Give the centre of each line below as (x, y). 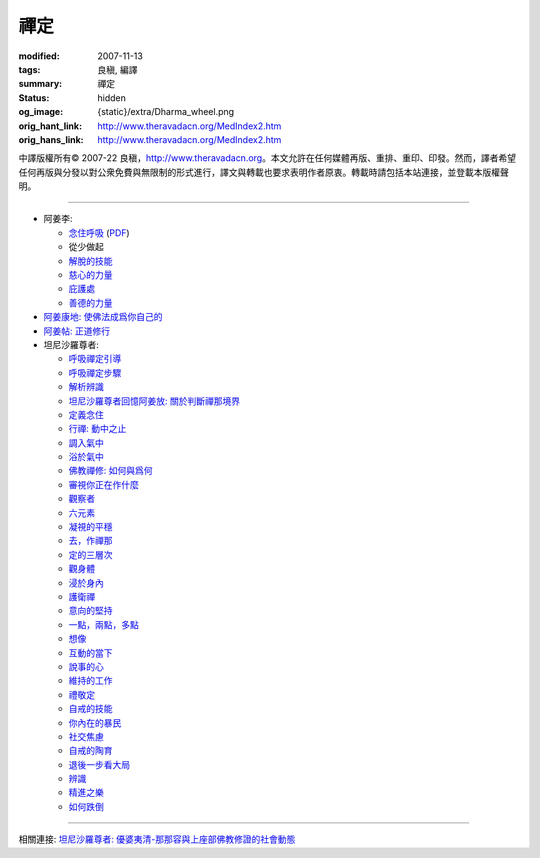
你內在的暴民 (95, 722)
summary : (40, 84)
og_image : (41, 112)
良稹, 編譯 (117, 69)
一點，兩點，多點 (103, 624)
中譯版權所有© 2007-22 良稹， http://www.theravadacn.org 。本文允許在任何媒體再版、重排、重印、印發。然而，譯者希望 (267, 158)
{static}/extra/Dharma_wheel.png (166, 112)
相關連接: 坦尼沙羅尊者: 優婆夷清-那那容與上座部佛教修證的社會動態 (157, 839)
